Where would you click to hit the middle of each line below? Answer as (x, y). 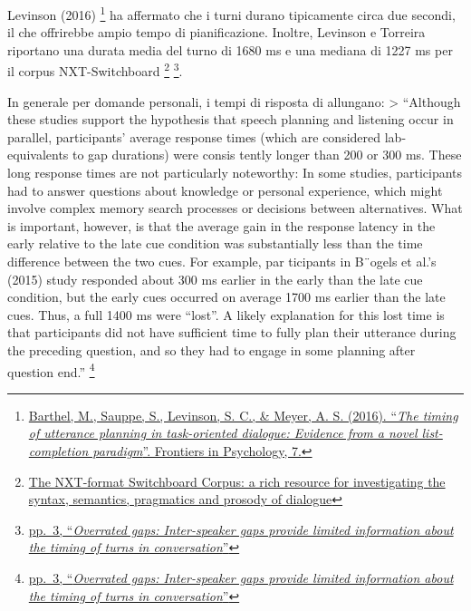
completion (58, 451)
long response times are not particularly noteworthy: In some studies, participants (235, 173)
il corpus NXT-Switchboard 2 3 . (95, 70)
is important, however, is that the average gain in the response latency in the (221, 225)
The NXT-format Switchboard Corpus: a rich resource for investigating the (237, 481)
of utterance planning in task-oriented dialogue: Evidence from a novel (223, 433)
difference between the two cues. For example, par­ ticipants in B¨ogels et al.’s (222, 262)
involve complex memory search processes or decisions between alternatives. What (235, 208)
